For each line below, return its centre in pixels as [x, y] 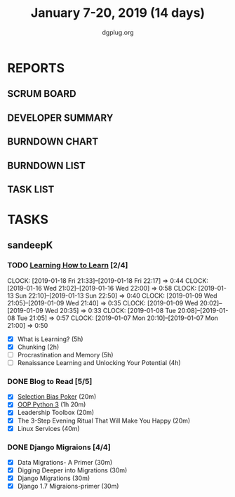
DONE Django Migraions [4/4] [59, 447]
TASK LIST [31, 189]
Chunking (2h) [38, 347]
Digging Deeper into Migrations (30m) [72, 470]
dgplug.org [118, 32]
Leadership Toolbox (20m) [56, 413]
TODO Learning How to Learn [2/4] [68, 265]
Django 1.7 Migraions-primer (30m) [68, 486]
